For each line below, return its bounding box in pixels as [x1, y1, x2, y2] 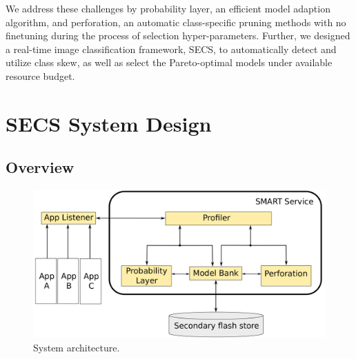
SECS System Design [6, 109, 212, 137]
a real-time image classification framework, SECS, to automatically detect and [6, 41, 337, 56]
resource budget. [6, 68, 75, 83]
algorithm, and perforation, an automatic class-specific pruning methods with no [6, 14, 346, 29]
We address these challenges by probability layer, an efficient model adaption [6, 1, 330, 15]
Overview [6, 156, 75, 178]
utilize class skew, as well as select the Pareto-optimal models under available [6, 55, 333, 70]
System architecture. [33, 340, 120, 355]
